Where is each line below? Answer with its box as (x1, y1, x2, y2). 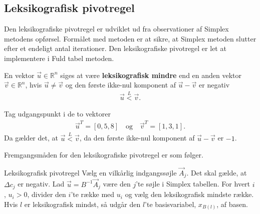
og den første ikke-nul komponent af (65, 79, 176, 90)
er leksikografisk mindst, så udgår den (24, 198, 141, 209)
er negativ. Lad (18, 178, 65, 189)
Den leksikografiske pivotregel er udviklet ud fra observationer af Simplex (4, 23, 229, 34)
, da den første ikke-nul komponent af (79, 132, 195, 143)
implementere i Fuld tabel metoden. (4, 52, 114, 63)
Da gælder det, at (4, 132, 58, 143)
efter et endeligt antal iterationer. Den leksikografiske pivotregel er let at (4, 43, 226, 53)
